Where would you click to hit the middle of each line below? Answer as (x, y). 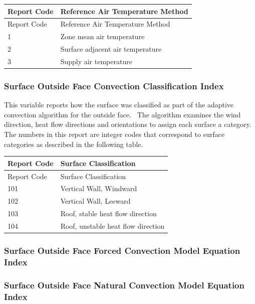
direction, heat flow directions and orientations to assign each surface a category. (128, 124)
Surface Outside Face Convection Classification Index (114, 86)
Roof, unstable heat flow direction (112, 225)
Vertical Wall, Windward (99, 188)
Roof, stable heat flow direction (108, 213)
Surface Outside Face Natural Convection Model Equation (124, 285)
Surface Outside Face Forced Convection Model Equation (122, 250)
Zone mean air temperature (102, 36)
